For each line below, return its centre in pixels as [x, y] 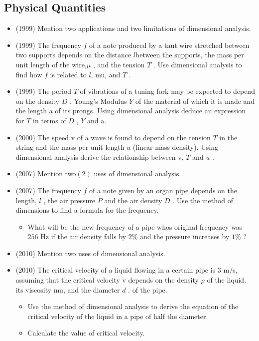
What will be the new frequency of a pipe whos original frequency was [135, 226]
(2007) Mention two [46, 173]
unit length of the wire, [51, 64]
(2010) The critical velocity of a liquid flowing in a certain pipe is [116, 270]
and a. [97, 120]
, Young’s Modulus [98, 101]
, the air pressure [69, 200]
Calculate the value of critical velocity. [86, 333]
